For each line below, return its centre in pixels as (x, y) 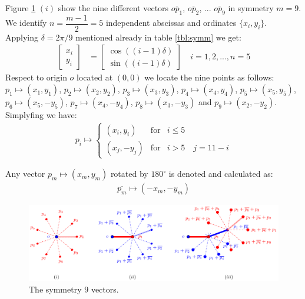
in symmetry (251, 8)
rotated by (129, 174)
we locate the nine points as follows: (209, 77)
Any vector (25, 174)
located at (95, 77)
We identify (26, 23)
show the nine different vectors (113, 8)
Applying (22, 37)
